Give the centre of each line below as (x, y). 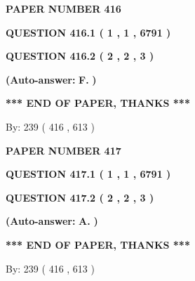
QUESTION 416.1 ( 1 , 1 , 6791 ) (88, 32)
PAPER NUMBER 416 (63, 8)
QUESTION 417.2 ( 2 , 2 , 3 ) (80, 197)
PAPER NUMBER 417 (63, 150)
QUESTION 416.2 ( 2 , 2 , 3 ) (80, 56)
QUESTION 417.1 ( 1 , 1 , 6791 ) (88, 174)
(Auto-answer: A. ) (52, 221)
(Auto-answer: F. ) (51, 79)
